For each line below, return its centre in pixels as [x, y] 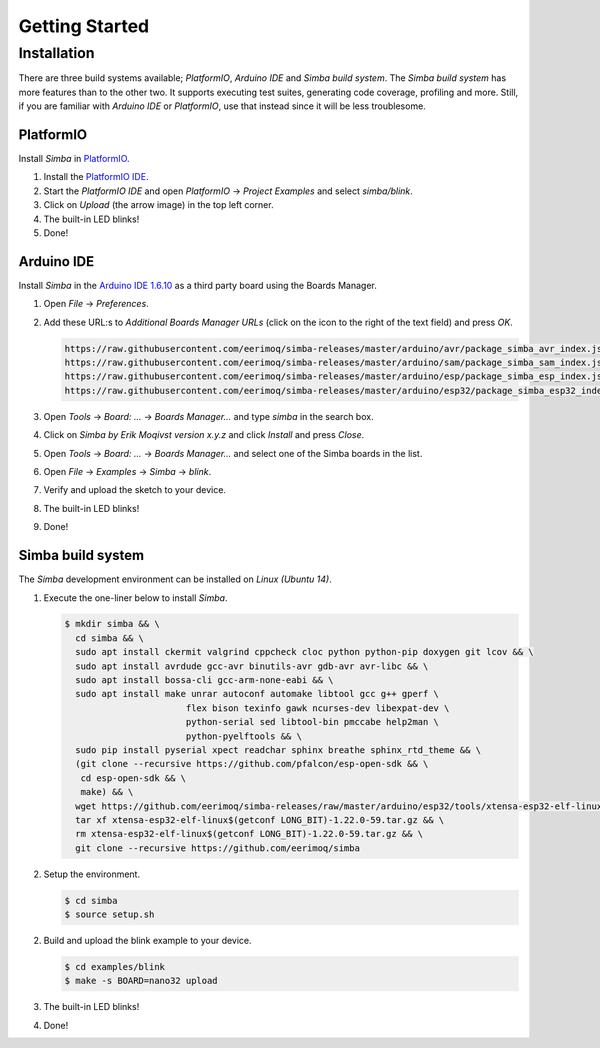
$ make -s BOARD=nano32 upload [141, 981]
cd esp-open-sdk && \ [133, 778]
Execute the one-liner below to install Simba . [135, 597]
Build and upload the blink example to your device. [147, 941]
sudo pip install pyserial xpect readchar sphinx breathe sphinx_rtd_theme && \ [278, 750]
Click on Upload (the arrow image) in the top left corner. [158, 205]
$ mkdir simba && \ [112, 624]
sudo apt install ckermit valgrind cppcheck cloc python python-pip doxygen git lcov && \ [304, 652]
